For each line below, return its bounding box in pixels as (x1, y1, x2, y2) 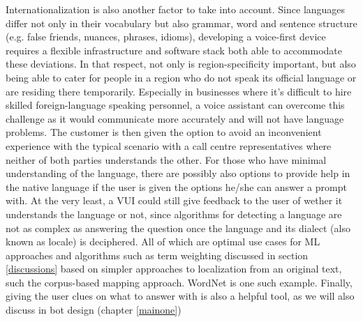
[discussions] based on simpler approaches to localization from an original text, (6, 261, 342, 276)
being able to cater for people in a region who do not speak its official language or (6, 70, 357, 84)
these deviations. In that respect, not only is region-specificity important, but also (6, 56, 356, 71)
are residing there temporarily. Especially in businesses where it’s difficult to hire (6, 84, 352, 98)
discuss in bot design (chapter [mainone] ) (6, 302, 181, 317)
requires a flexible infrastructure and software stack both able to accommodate (6, 43, 342, 57)
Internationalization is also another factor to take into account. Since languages (6, 2, 346, 16)
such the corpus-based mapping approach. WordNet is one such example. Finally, (6, 275, 353, 289)
